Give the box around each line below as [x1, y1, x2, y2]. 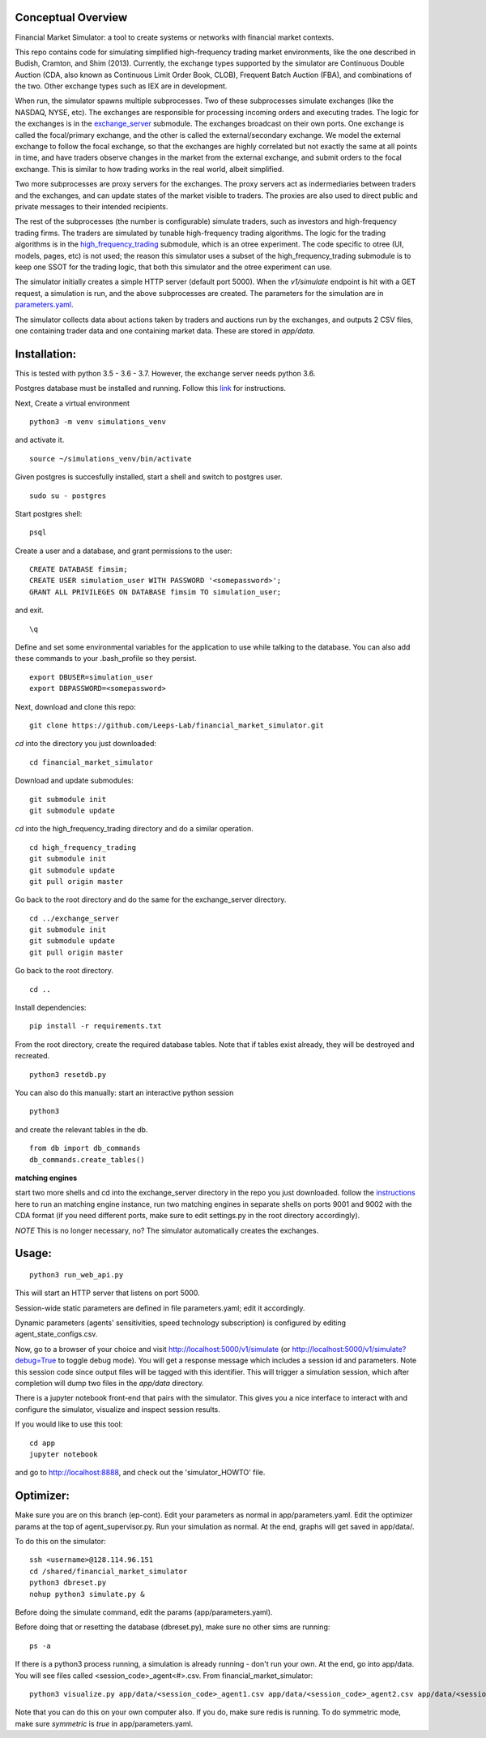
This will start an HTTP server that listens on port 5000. [15, 1288, 200, 1298]
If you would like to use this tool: [15, 1419, 123, 1429]
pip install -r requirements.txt [29, 1022, 162, 1031]
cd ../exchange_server [29, 913, 120, 923]
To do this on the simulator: [15, 1537, 107, 1547]
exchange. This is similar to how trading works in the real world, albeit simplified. [15, 164, 284, 174]
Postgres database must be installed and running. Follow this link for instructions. [15, 384, 287, 393]
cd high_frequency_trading [29, 843, 137, 852]
